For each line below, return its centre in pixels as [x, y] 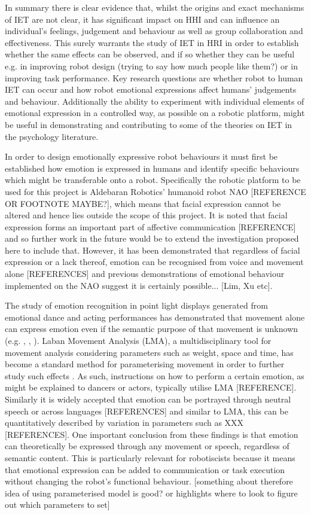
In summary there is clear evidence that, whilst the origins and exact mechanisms [155, 7]
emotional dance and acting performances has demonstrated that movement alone [155, 317]
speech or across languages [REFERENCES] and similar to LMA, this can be [147, 411]
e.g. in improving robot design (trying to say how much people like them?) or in [151, 65]
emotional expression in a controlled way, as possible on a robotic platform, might [155, 113]
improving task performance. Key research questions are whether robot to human [154, 77]
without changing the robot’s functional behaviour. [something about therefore [149, 481]
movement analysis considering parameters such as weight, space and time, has [149, 352]
